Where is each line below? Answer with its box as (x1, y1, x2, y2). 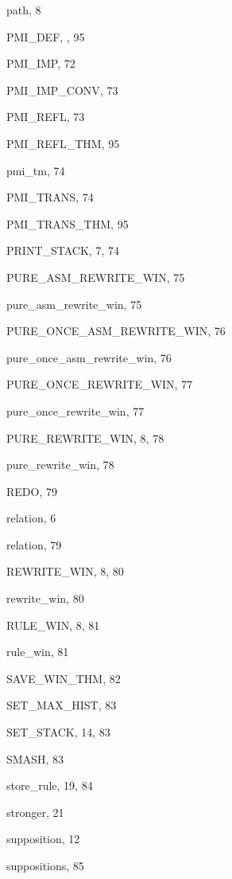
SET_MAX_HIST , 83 (6, 697, 117, 713)
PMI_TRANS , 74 (6, 189, 94, 205)
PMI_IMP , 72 (6, 55, 75, 72)
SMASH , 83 (6, 750, 64, 767)
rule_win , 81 (6, 643, 69, 660)
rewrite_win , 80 (6, 590, 84, 607)
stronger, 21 (6, 803, 64, 820)
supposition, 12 (6, 830, 80, 847)
